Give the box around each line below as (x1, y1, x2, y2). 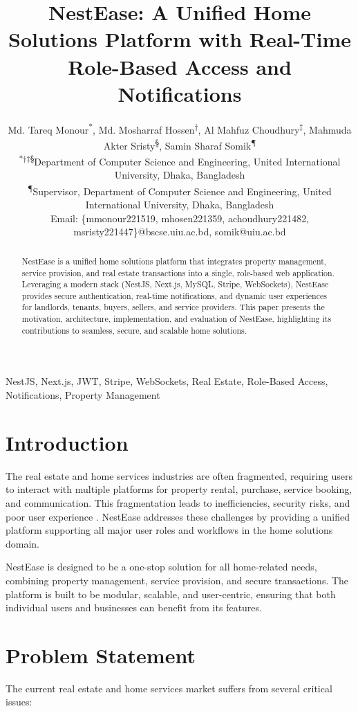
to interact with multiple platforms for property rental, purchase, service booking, (6, 482, 352, 496)
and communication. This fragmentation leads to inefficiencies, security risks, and (6, 495, 350, 510)
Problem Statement (6, 640, 196, 669)
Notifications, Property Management (6, 388, 160, 402)
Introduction (6, 428, 129, 456)
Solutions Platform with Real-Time (8, 25, 352, 53)
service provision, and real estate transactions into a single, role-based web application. (21, 267, 335, 278)
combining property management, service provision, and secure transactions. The (6, 573, 349, 587)
